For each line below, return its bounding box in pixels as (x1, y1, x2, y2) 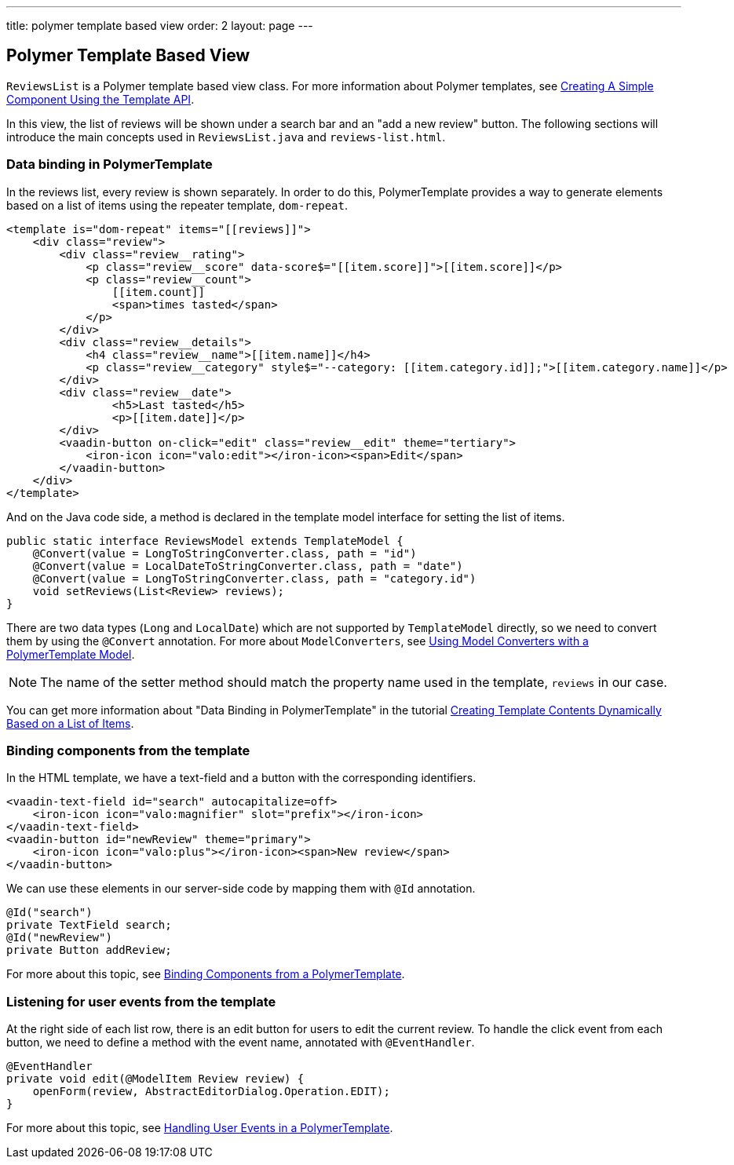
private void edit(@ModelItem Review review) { (6, 1072, 305, 1086)
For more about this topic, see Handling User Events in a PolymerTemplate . (6, 1121, 393, 1135)
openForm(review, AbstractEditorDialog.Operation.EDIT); (32, 1085, 390, 1098)
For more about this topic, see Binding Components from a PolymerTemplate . (6, 967, 405, 981)
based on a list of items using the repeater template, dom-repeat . (6, 198, 348, 212)
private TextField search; (6, 918, 172, 932)
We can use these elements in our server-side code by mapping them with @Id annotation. (6, 882, 476, 896)
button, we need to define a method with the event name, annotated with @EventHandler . (6, 1035, 475, 1050)
